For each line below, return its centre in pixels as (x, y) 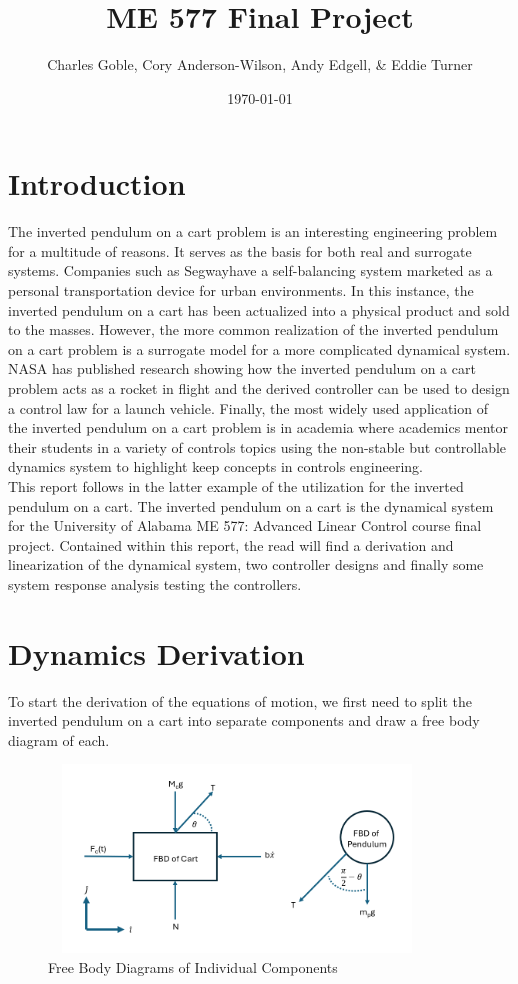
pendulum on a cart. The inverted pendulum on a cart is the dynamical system (251, 505)
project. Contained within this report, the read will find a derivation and (231, 544)
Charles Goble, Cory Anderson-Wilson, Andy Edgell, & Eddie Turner (260, 64)
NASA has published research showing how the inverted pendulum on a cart (242, 368)
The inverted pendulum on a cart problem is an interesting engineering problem (253, 231)
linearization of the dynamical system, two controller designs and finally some (246, 564)
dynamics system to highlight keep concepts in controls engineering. (216, 466)
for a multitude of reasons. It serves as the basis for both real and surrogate (240, 250)
